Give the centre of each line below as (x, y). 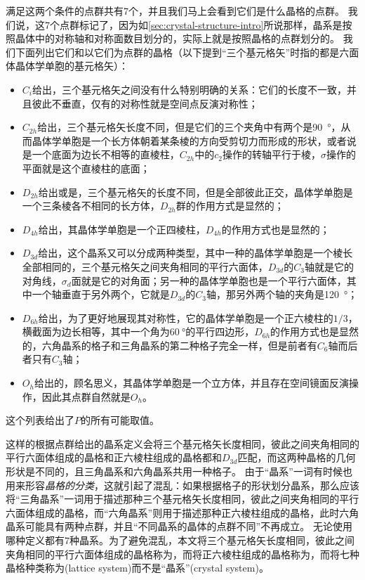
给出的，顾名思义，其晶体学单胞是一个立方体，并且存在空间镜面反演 (191, 383)
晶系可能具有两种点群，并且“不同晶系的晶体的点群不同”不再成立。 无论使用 (179, 526)
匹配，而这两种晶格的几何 (297, 457)
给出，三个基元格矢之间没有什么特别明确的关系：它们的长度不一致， (189, 89)
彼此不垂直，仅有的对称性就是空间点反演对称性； (145, 103)
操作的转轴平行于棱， (271, 154)
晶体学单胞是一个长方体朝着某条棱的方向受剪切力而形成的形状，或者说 (194, 140)
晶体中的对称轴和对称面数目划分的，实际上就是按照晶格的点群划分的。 (177, 38)
